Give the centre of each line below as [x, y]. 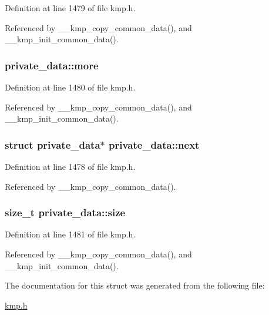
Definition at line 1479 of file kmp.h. [70, 8]
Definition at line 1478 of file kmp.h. [70, 166]
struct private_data [53, 144]
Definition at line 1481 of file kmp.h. [70, 234]
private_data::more [52, 65]
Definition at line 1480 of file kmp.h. [70, 87]
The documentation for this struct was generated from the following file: [135, 285]
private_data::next [154, 144]
